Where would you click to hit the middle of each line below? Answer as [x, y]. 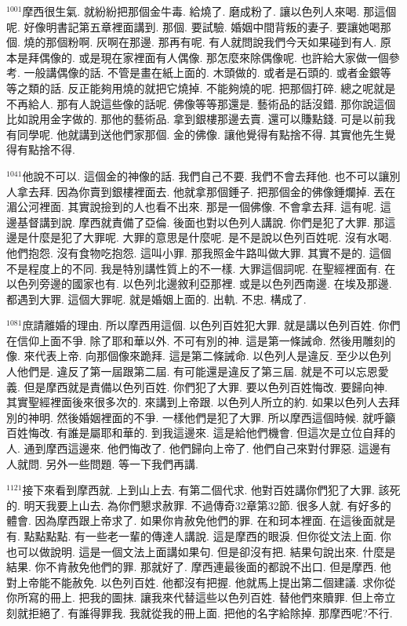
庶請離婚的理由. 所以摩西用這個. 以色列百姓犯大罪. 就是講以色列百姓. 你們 [211, 325]
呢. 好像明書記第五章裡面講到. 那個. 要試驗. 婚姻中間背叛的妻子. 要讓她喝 [193, 26]
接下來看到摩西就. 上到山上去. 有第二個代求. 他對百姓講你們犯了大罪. [198, 490]
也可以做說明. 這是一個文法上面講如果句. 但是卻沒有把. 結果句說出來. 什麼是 [201, 551]
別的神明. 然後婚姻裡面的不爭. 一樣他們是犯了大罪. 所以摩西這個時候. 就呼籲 [201, 417]
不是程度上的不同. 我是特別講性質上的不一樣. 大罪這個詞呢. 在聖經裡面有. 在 [201, 268]
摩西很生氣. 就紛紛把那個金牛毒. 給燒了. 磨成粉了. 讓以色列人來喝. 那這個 [209, 11]
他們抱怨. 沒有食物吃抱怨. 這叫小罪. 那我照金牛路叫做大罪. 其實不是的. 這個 [199, 252]
